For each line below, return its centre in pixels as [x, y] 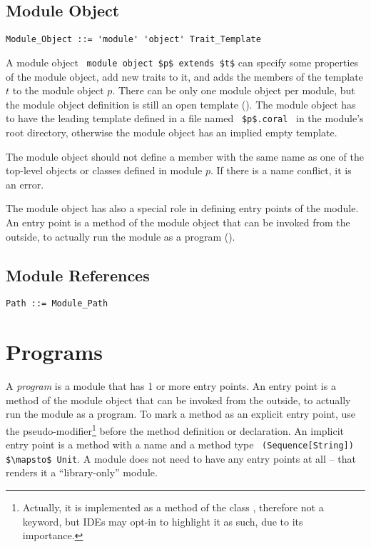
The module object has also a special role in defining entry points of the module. [182, 208]
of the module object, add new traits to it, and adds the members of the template [184, 76]
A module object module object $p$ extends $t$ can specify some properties [182, 62]
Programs [54, 352]
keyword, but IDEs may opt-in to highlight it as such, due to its [163, 521]
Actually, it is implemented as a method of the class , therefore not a [173, 507]
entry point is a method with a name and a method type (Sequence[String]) [180, 445]
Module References [78, 275]
